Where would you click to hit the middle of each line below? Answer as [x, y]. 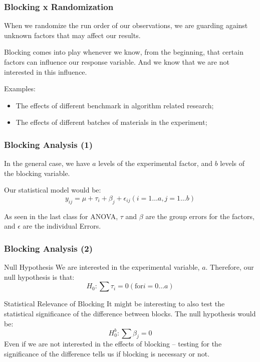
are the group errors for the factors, [200, 216]
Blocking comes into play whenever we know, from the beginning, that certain [124, 52]
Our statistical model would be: [53, 190]
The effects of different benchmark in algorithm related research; [115, 105]
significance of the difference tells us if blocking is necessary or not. [107, 354]
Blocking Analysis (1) [48, 144]
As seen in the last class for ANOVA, [61, 216]
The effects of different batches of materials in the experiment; [111, 122]
